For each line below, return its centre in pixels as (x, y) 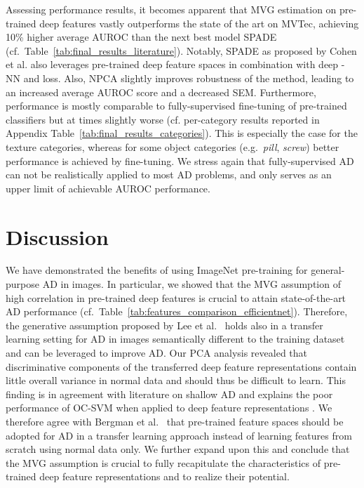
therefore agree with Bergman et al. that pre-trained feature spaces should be (175, 421)
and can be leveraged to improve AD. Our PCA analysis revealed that (157, 352)
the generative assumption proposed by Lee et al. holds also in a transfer (164, 325)
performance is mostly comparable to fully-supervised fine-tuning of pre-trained (176, 106)
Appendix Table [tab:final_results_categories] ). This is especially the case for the (182, 133)
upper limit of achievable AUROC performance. (108, 188)
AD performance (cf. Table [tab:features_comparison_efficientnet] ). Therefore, (177, 311)
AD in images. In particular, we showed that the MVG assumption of (191, 284)
